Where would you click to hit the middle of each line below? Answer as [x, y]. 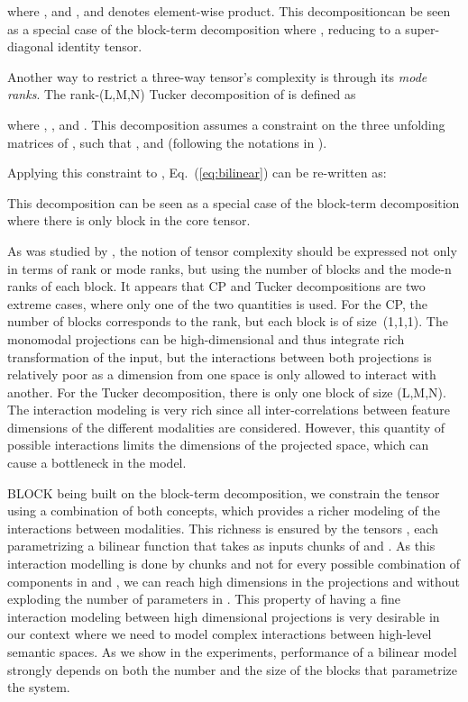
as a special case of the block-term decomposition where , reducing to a [204, 28]
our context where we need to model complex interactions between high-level [220, 634]
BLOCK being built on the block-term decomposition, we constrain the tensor [224, 492]
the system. [39, 687]
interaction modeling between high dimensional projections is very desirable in [224, 616]
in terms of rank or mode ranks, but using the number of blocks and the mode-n [229, 268]
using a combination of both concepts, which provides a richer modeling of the [224, 511]
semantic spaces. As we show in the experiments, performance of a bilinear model [232, 652]
